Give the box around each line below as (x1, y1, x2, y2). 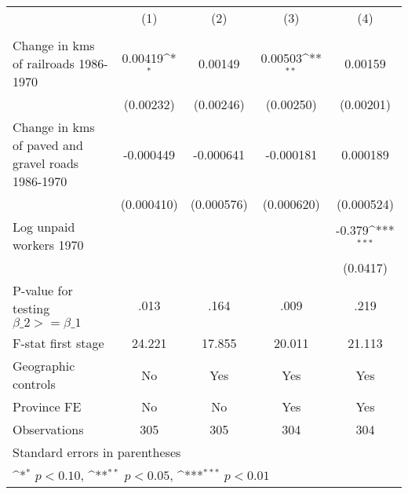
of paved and (13, 136, 83, 154)
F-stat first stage (13, 334, 104, 352)
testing (13, 299, 50, 317)
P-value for (13, 281, 73, 299)
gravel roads (13, 154, 79, 172)
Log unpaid (13, 218, 75, 236)
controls (13, 375, 56, 393)
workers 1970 (13, 236, 84, 254)
